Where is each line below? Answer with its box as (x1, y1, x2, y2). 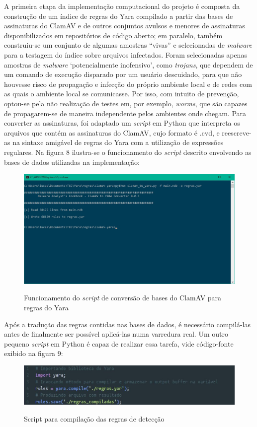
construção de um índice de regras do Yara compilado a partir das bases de (4, 10, 233, 21)
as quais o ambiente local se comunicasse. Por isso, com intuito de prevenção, (4, 88, 239, 99)
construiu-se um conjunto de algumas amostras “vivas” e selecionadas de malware (4, 40, 252, 50)
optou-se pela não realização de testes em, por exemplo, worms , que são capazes (4, 98, 248, 108)
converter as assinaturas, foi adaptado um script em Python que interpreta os (4, 118, 240, 128)
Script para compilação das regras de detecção (24, 413, 165, 424)
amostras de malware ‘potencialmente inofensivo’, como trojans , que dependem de (4, 59, 253, 70)
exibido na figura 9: (4, 348, 63, 358)
